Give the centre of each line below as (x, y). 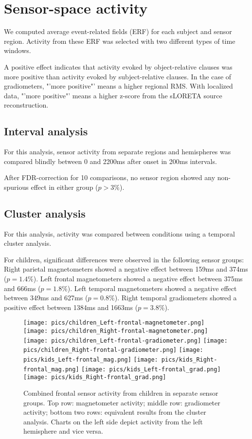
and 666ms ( (22, 288)
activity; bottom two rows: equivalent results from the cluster (115, 412)
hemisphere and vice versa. (63, 431)
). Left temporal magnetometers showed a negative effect (152, 288)
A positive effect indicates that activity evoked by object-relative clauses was (118, 66)
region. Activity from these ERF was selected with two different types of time (120, 41)
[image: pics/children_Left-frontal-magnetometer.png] (114, 323)
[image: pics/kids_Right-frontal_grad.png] (95, 377)
